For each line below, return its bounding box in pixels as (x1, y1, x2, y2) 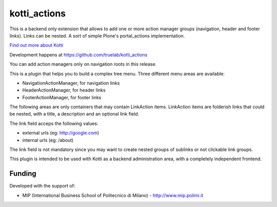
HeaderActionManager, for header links (22, 87, 106, 93)
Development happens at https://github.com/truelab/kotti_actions (9, 51, 148, 58)
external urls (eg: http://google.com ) (22, 130, 100, 136)
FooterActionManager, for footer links (22, 94, 102, 100)
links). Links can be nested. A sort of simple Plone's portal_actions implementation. (9, 32, 185, 39)
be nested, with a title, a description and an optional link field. (9, 111, 140, 117)
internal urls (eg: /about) (22, 137, 74, 143)
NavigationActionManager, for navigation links (22, 80, 120, 86)
